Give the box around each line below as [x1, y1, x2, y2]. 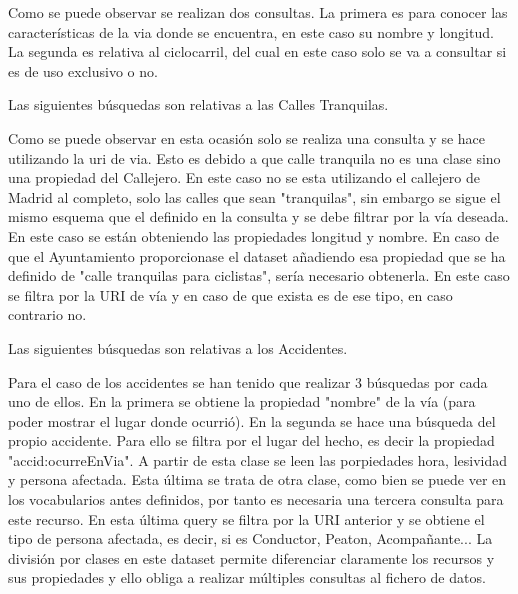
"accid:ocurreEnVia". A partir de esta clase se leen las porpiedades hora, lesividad [8, 449, 508, 470]
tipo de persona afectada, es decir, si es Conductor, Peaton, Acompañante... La [8, 528, 493, 549]
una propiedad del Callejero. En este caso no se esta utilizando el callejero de [8, 167, 480, 188]
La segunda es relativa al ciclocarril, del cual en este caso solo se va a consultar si [8, 41, 507, 62]
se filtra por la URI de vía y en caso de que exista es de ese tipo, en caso [8, 284, 453, 305]
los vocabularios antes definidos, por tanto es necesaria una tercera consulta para [8, 489, 504, 510]
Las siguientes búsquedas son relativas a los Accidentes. [8, 337, 348, 358]
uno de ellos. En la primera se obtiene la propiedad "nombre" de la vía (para [8, 391, 476, 412]
